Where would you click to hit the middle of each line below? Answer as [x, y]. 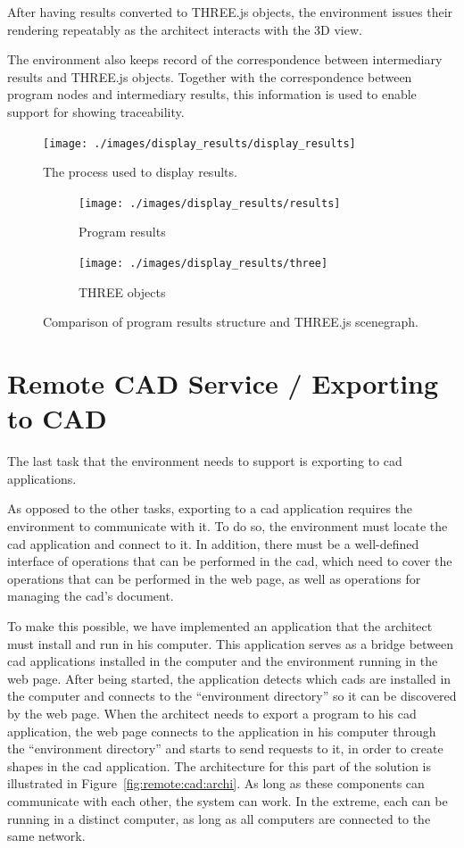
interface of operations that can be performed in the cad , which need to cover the [230, 561]
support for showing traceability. [96, 111]
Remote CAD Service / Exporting [223, 383]
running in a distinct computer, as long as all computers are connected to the [219, 818]
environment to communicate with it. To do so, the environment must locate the [228, 526]
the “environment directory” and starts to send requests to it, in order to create [225, 748]
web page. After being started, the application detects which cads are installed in [229, 678]
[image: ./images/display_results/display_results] [199, 143]
